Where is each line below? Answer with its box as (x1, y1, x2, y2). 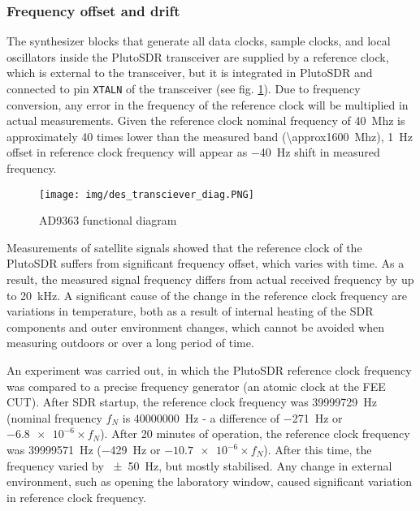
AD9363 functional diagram (39, 212, 177, 229)
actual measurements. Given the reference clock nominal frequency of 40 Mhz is (6, 112, 405, 129)
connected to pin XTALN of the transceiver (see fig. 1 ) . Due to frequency (6, 80, 361, 97)
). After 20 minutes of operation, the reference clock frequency (100, 425, 410, 442)
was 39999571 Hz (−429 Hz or (6, 441, 161, 457)
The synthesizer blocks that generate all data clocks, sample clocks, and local (6, 32, 391, 49)
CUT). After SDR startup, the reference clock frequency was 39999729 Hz (6, 393, 378, 410)
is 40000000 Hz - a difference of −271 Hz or (122, 409, 343, 426)
